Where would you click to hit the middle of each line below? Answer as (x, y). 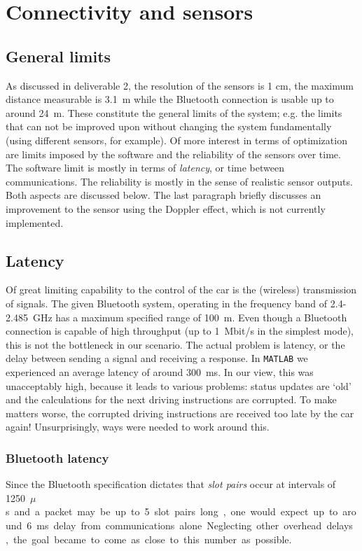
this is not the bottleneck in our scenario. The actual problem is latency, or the (175, 344)
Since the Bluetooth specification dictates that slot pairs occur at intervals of (171, 484)
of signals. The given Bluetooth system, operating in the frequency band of (167, 303)
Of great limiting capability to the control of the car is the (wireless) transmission (181, 290)
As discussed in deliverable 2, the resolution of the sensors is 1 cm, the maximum (180, 85)
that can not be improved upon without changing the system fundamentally (169, 126)
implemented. (35, 222)
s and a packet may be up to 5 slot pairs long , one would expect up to (172, 511)
